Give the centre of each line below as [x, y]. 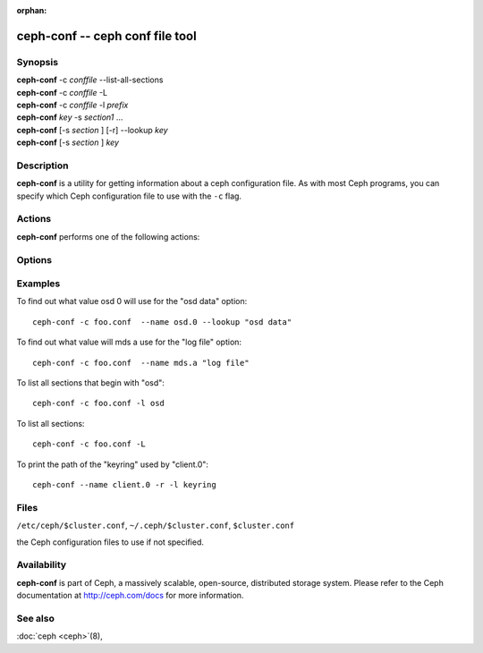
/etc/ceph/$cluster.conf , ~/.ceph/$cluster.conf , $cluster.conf [156, 526]
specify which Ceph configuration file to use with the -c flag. [129, 196]
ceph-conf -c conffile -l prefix [72, 105]
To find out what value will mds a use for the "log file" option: [129, 342]
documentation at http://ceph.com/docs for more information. [130, 596]
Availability [42, 565]
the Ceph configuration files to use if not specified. [110, 542]
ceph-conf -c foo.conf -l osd [99, 403]
